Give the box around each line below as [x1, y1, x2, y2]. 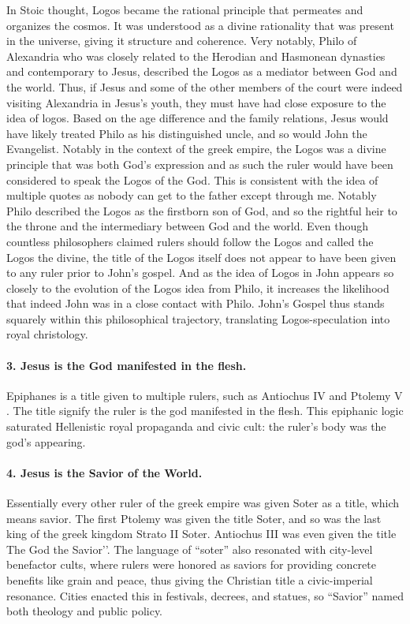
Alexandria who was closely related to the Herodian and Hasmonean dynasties [6, 47, 386, 64]
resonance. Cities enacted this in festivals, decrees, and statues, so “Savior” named [6, 587, 404, 603]
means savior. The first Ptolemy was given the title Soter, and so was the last [6, 510, 382, 526]
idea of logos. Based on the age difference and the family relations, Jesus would [6, 110, 389, 126]
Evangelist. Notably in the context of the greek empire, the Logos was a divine [6, 140, 386, 157]
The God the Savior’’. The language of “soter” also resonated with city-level [6, 540, 373, 557]
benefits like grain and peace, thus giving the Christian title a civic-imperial [6, 572, 373, 588]
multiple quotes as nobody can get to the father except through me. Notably [6, 187, 377, 204]
